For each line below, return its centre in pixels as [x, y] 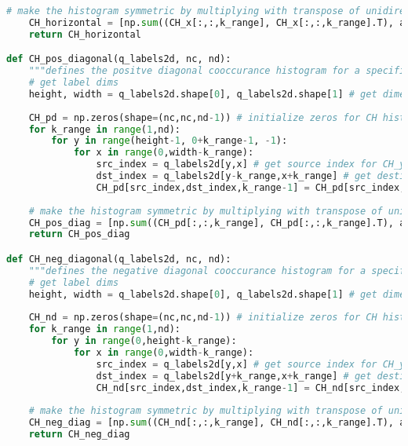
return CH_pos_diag [79, 234]
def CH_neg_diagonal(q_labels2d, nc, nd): [119, 259]
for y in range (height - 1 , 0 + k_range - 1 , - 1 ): [169, 141]
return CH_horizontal [85, 34]
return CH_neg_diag [79, 435]
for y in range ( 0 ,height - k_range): [144, 341]
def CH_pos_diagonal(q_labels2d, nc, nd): [119, 59]
